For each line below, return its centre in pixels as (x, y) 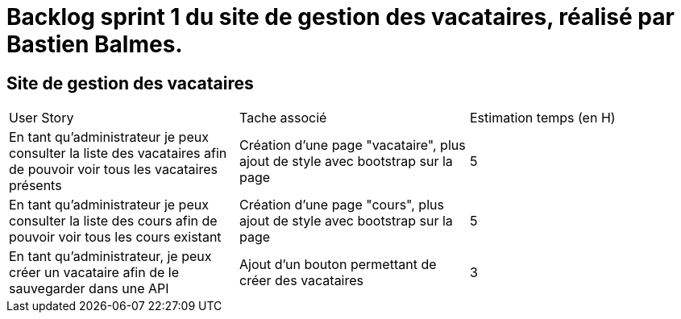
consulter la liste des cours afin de (113, 221)
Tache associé (283, 118)
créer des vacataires (301, 281)
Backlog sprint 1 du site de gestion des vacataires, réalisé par (340, 17)
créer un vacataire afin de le (94, 273)
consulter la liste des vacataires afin (118, 153)
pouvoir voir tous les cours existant (115, 237)
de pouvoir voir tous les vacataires (113, 170)
